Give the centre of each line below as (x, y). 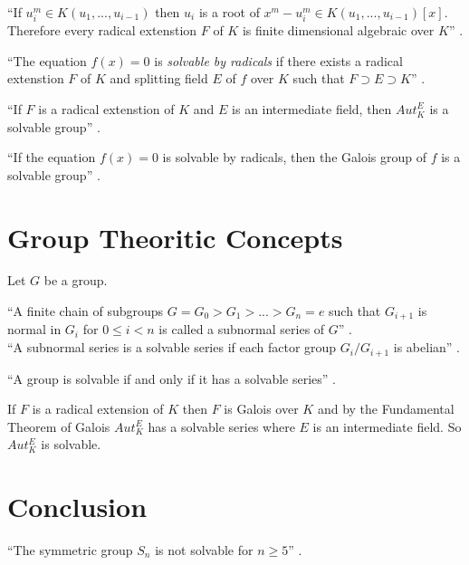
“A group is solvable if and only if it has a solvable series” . (172, 378)
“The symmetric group (70, 550)
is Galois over (261, 409)
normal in (34, 329)
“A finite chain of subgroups (86, 311)
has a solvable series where (221, 426)
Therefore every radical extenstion (102, 30)
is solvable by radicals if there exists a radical (278, 60)
